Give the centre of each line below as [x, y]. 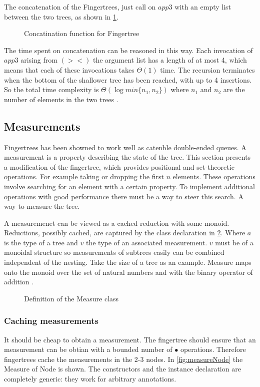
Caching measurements [51, 321]
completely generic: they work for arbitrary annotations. [90, 379]
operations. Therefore [213, 349]
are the [234, 89]
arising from [39, 60]
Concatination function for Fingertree [82, 33]
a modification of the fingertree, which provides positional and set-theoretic [119, 166]
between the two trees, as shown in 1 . [61, 16]
